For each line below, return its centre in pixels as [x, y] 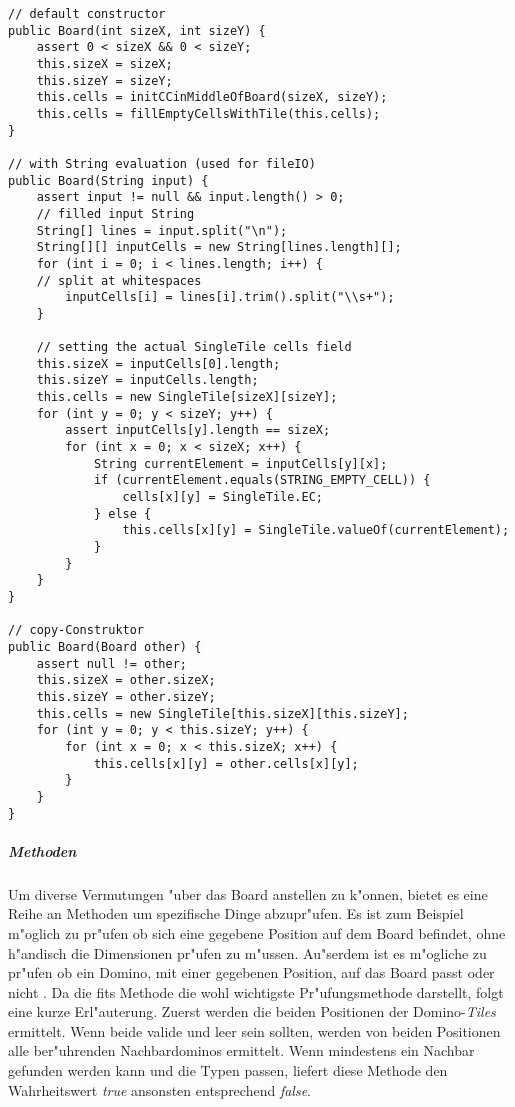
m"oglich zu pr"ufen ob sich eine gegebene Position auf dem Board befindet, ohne [257, 932]
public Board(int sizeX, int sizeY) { [137, 30]
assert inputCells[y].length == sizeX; [198, 430]
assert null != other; [111, 663]
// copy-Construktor [76, 630]
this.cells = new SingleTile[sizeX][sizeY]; [187, 397]
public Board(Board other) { [105, 646]
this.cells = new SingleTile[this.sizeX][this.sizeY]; [222, 713]
